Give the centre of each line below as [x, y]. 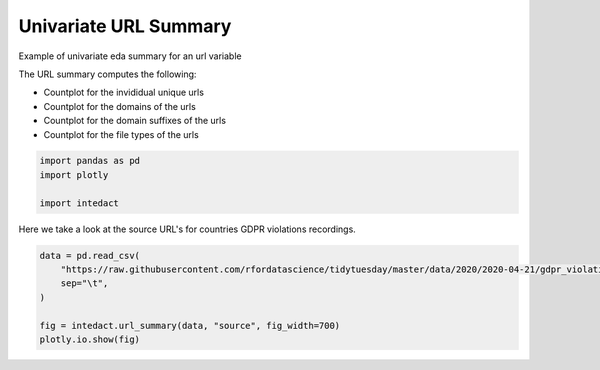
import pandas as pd [89, 161]
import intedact [79, 203]
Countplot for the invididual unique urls [124, 92]
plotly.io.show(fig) [89, 339]
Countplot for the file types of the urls [121, 134]
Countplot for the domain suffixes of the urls [135, 121]
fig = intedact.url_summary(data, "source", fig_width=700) [190, 325]
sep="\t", [84, 283]
